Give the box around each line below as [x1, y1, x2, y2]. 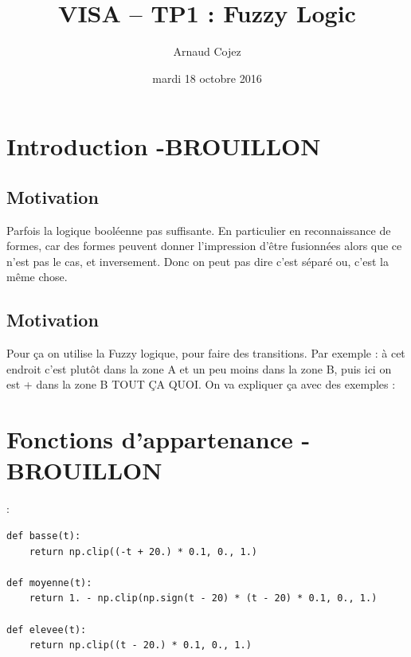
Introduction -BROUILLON [6, 130, 321, 162]
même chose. [6, 268, 68, 285]
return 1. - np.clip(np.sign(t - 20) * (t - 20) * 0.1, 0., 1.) [29, 592, 378, 604]
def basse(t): [6, 530, 81, 542]
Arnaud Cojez [173, 43, 241, 60]
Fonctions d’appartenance [6, 423, 293, 456]
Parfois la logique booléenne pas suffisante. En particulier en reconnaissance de [6, 221, 391, 238]
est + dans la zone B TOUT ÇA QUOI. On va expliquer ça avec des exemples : [6, 376, 396, 393]
